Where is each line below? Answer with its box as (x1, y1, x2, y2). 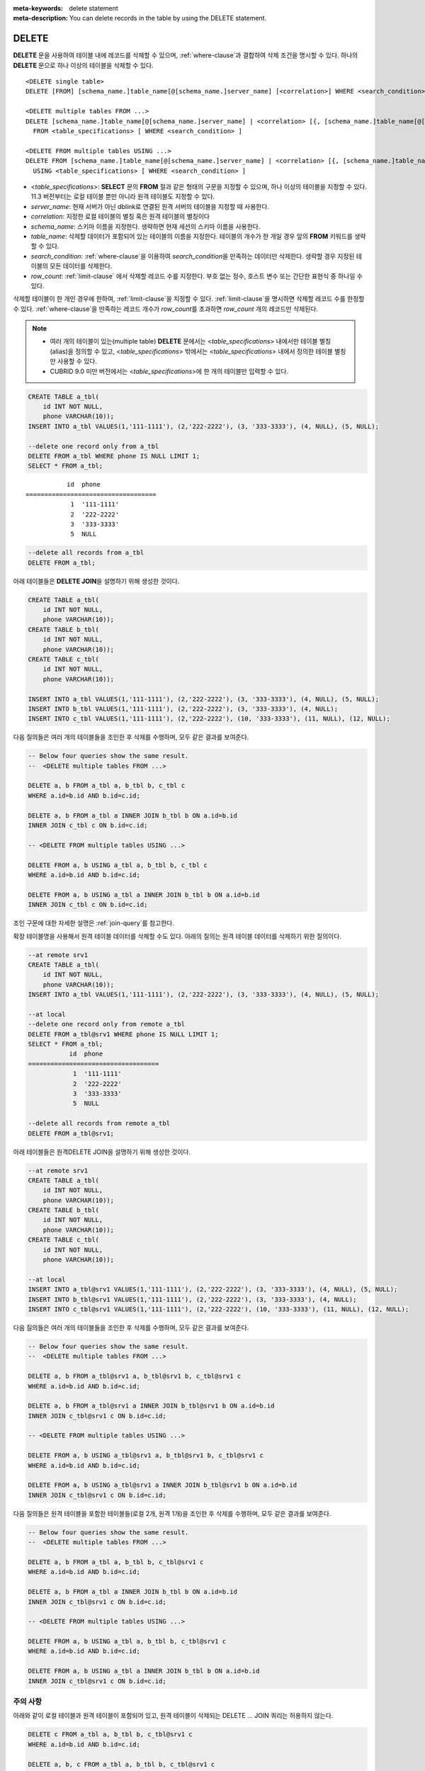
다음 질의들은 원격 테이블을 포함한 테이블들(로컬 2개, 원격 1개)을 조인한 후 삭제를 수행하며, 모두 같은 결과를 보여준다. (13, 1509, 331, 1517)
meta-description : (13, 14, 69, 23)
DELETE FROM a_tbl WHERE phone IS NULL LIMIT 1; (28, 452, 200, 460)
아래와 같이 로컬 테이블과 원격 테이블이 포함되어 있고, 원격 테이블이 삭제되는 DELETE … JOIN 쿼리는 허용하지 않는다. (13, 1711, 334, 1720)
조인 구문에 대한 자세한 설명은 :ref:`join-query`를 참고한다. (13, 919, 175, 927)
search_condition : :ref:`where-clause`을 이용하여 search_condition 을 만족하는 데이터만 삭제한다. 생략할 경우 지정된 (30, 251, 355, 260)
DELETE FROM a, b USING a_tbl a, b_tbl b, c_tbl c (28, 861, 208, 869)
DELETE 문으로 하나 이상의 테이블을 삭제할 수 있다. (13, 61, 154, 69)
